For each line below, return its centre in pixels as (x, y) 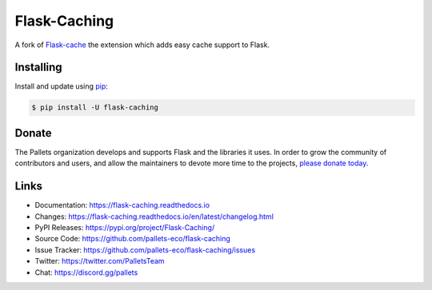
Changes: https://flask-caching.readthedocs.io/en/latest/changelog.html (154, 217)
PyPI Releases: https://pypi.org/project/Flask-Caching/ (125, 228)
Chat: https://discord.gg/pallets (86, 272)
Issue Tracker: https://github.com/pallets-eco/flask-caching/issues (145, 250)
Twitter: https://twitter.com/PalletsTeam (100, 261)
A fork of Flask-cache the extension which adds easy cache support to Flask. (142, 45)
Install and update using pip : (61, 86)
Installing (39, 68)
